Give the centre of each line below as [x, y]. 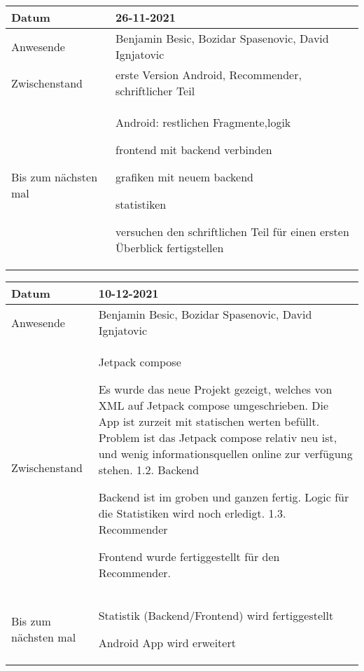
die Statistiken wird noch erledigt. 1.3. [192, 513]
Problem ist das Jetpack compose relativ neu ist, [218, 437]
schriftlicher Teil [155, 91]
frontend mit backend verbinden [194, 150]
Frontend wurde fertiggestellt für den [189, 556]
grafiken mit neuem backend [184, 177]
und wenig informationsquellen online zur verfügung [225, 454]
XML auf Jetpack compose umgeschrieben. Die [213, 405]
